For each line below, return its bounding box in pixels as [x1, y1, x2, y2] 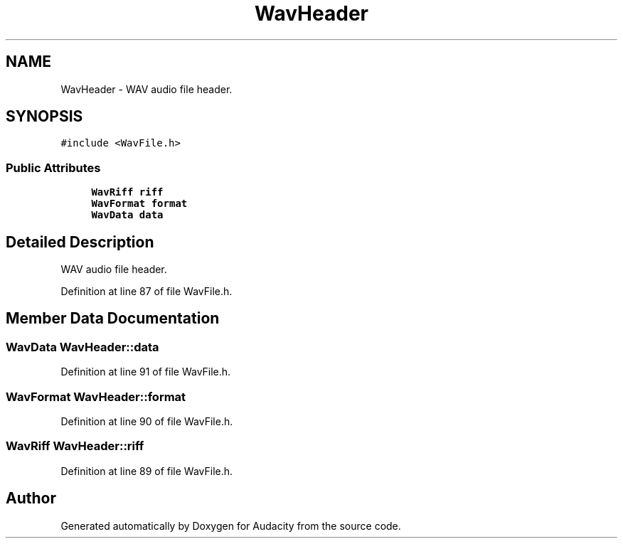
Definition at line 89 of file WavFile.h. [60, 464, 233, 477]
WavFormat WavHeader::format [6, 389, 186, 404]
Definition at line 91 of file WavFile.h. [60, 366, 231, 378]
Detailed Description [6, 233, 154, 251]
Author [6, 489, 56, 508]
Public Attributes [6, 160, 101, 175]
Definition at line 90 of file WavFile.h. [60, 415, 233, 427]
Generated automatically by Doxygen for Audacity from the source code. [60, 519, 401, 532]
